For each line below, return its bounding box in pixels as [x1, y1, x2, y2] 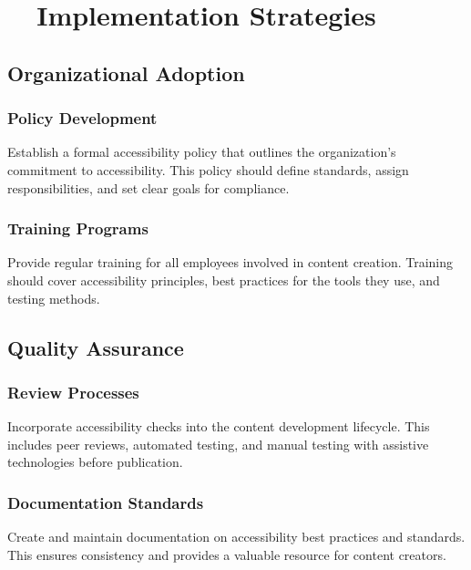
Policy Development [7, 107, 158, 130]
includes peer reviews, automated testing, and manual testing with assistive [7, 434, 429, 453]
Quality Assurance [7, 333, 184, 361]
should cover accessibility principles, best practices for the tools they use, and [7, 270, 440, 289]
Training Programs [7, 217, 148, 240]
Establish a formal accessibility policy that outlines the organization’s [7, 142, 396, 161]
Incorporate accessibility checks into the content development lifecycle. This [7, 417, 430, 436]
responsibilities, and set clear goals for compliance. [7, 178, 290, 197]
